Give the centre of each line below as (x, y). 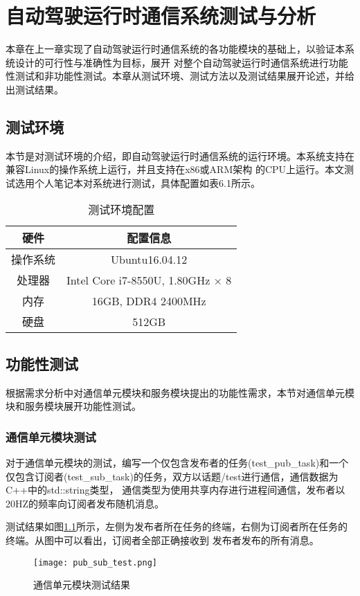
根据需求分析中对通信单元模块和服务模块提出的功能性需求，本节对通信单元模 (180, 392)
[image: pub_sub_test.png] (95, 562)
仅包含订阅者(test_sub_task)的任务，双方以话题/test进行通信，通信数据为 (172, 476)
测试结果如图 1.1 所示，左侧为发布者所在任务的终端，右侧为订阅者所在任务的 (177, 526)
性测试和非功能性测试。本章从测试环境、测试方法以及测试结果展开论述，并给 (180, 76)
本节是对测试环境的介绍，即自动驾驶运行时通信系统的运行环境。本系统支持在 (180, 155)
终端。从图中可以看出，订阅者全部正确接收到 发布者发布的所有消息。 (162, 540)
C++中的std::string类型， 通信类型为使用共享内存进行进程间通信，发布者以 (175, 490)
